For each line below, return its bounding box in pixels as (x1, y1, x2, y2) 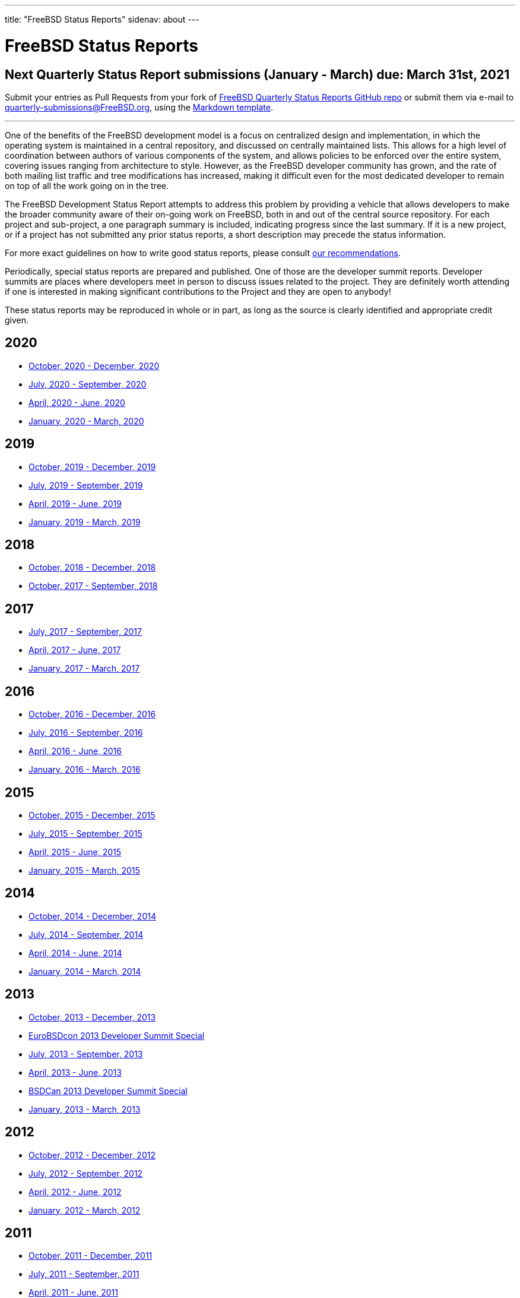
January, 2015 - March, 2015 (28, 865, 140, 875)
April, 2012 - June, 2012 (28, 1186, 122, 1197)
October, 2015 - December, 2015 (28, 809, 156, 820)
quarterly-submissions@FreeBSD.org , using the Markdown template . (5, 102, 273, 112)
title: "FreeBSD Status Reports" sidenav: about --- (5, 14, 199, 24)
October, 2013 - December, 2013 (28, 1012, 156, 1022)
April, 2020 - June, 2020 (28, 397, 125, 408)
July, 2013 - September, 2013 (28, 1048, 143, 1059)
